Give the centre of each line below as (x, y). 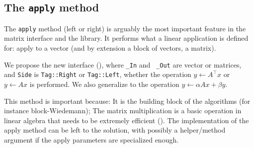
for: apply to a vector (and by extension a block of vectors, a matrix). (110, 48)
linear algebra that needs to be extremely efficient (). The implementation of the (127, 120)
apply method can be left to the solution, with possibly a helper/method (115, 130)
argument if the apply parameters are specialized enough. (91, 139)
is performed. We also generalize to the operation (104, 84)
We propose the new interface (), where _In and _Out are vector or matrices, (123, 64)
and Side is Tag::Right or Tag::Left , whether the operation (98, 74)
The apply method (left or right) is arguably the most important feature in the (125, 28)
